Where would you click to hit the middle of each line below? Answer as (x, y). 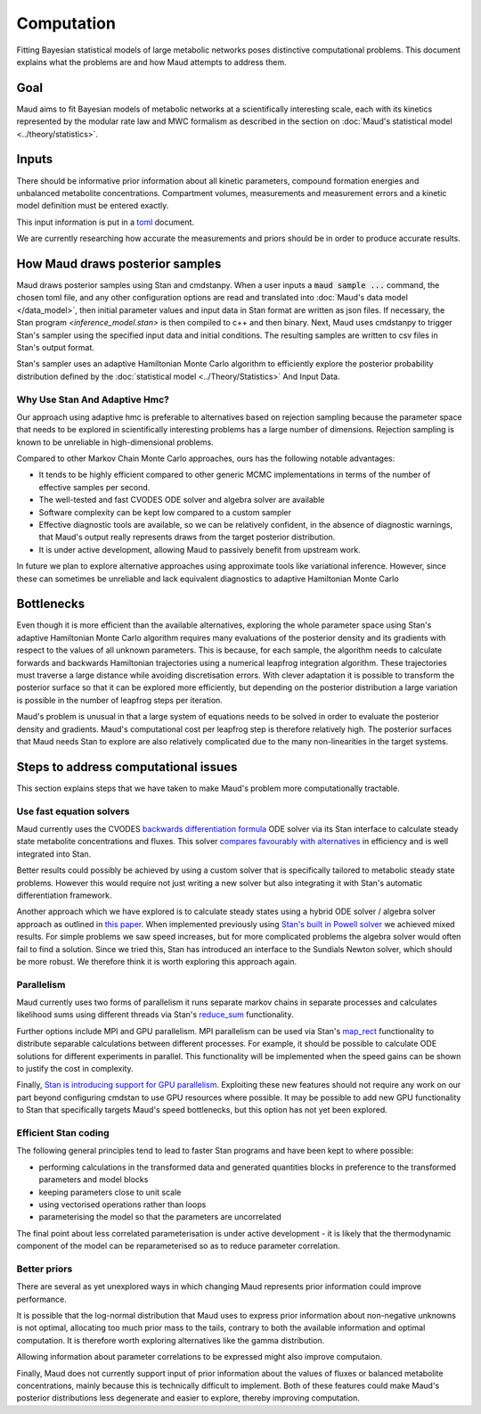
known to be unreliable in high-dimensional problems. (115, 442)
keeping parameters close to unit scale (110, 1192)
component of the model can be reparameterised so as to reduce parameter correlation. (178, 1246)
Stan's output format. (56, 347)
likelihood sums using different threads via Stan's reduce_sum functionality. (155, 1015)
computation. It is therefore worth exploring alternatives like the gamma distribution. (171, 1340)
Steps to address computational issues (127, 767)
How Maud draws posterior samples (119, 263)
